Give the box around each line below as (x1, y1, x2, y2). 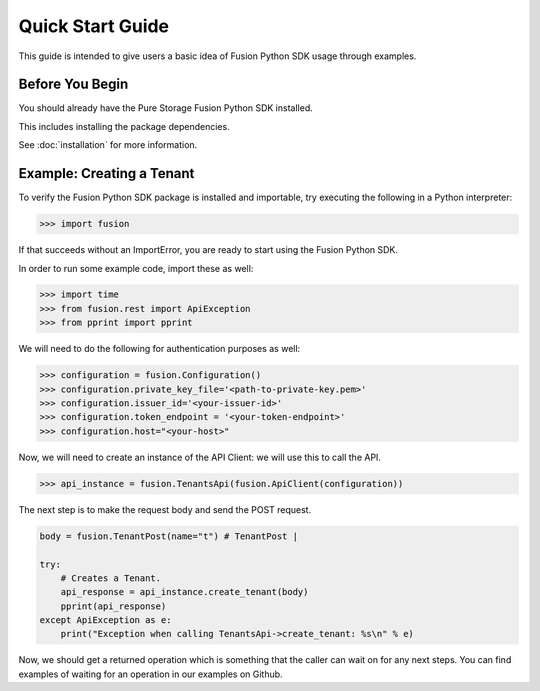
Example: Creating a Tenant (18, 165, 195, 182)
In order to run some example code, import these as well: (18, 262, 254, 274)
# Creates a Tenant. (60, 572, 162, 584)
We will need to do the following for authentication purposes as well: (18, 343, 301, 355)
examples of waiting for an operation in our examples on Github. (18, 668, 284, 680)
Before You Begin (18, 76, 129, 93)
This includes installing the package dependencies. (18, 120, 230, 132)
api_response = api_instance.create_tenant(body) (60, 586, 309, 598)
